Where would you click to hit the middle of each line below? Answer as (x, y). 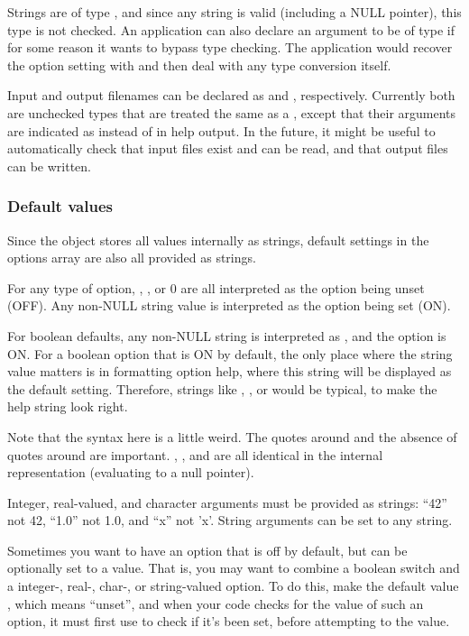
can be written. (49, 166)
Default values (60, 206)
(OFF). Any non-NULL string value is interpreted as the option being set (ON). (229, 305)
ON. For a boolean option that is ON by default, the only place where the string (230, 353)
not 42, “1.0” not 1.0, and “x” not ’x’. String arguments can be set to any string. (230, 520)
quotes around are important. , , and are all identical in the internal (195, 454)
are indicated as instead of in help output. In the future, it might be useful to (221, 130)
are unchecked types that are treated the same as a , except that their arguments (232, 112)
